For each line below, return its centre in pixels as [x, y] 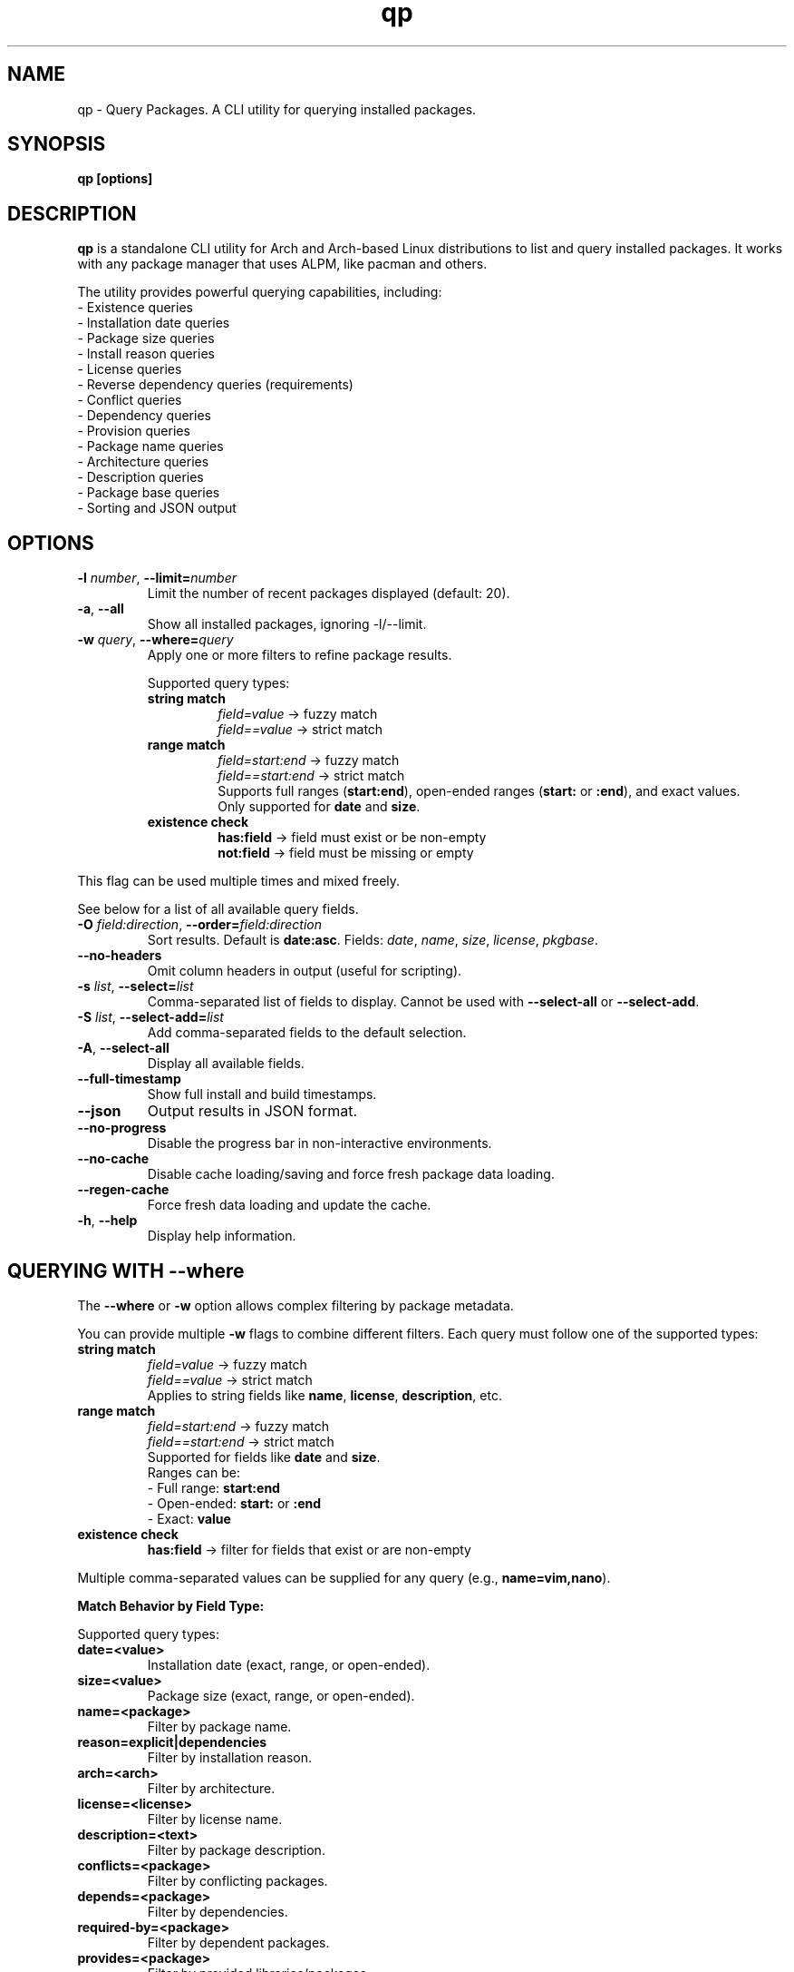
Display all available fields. [226, 1064]
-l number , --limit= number [157, 578]
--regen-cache [123, 1190]
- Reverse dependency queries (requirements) [215, 385]
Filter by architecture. [211, 1788]
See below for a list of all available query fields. [218, 909]
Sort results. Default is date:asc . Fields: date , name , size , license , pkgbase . [373, 940]
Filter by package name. [219, 1726]
